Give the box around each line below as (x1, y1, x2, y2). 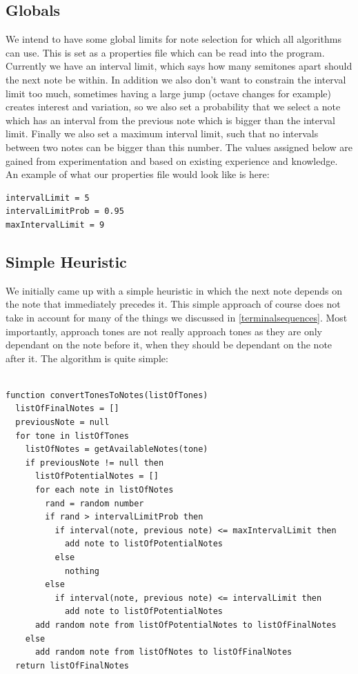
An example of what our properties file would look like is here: (6, 167, 270, 181)
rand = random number (45, 498, 144, 508)
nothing (64, 566, 100, 576)
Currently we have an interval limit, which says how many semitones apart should (6, 59, 352, 73)
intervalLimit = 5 (6, 192, 90, 203)
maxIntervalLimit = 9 (6, 219, 105, 230)
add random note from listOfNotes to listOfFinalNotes (34, 647, 292, 657)
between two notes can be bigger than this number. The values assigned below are (6, 139, 352, 154)
